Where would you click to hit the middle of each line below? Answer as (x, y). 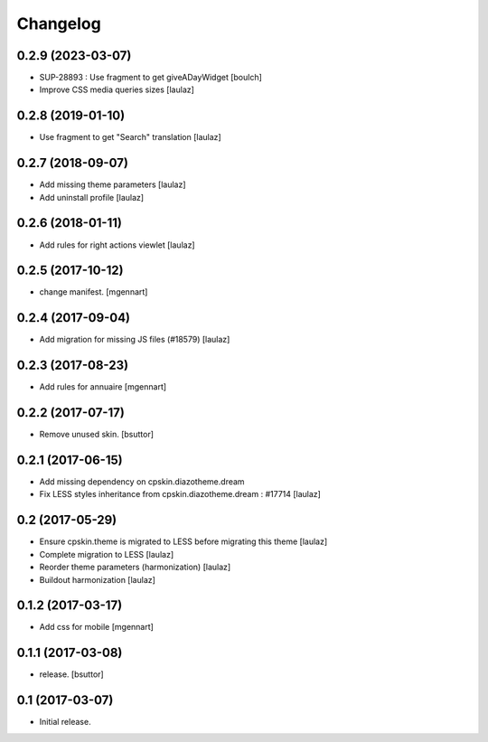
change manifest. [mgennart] (94, 292)
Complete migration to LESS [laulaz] (107, 554)
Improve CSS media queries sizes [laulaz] (117, 89)
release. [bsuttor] (71, 674)
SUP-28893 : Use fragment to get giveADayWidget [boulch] (150, 78)
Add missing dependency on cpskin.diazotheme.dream (142, 482)
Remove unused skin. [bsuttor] (96, 435)
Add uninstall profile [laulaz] (92, 197)
